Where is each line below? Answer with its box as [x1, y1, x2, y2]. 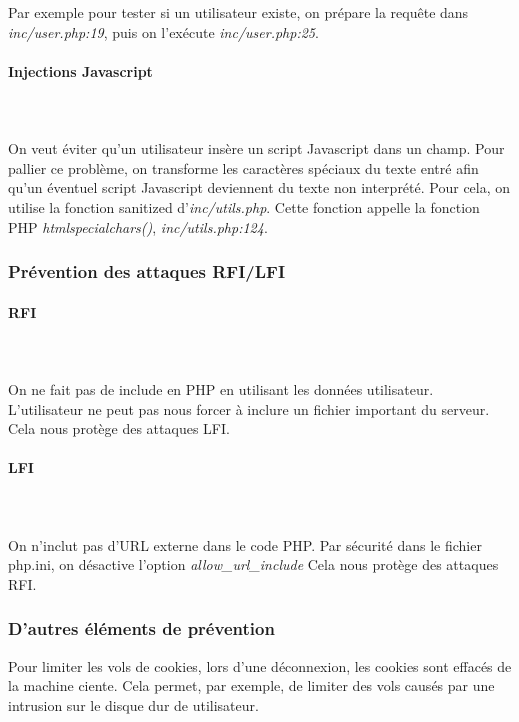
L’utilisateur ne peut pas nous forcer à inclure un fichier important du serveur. [8, 398, 490, 419]
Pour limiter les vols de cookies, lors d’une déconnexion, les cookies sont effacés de [8, 655, 512, 676]
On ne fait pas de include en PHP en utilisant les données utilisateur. [8, 378, 434, 399]
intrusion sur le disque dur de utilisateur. [8, 694, 259, 715]
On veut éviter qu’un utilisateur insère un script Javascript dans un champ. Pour [8, 138, 505, 159]
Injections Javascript [8, 60, 153, 81]
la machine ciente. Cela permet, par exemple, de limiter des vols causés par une [8, 675, 495, 696]
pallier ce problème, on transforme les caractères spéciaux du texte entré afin [8, 157, 479, 178]
